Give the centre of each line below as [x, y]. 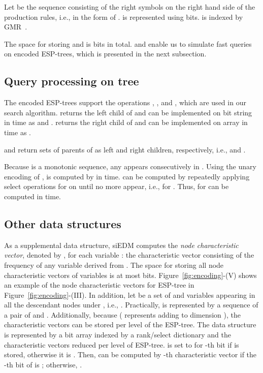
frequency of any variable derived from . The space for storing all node [114, 265]
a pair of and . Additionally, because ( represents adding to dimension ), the [122, 314]
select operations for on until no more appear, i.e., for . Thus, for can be [117, 186]
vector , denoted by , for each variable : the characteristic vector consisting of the [129, 255]
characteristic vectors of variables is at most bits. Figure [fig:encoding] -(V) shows [130, 275]
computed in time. [32, 196]
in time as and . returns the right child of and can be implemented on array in [126, 122]
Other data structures [63, 223]
